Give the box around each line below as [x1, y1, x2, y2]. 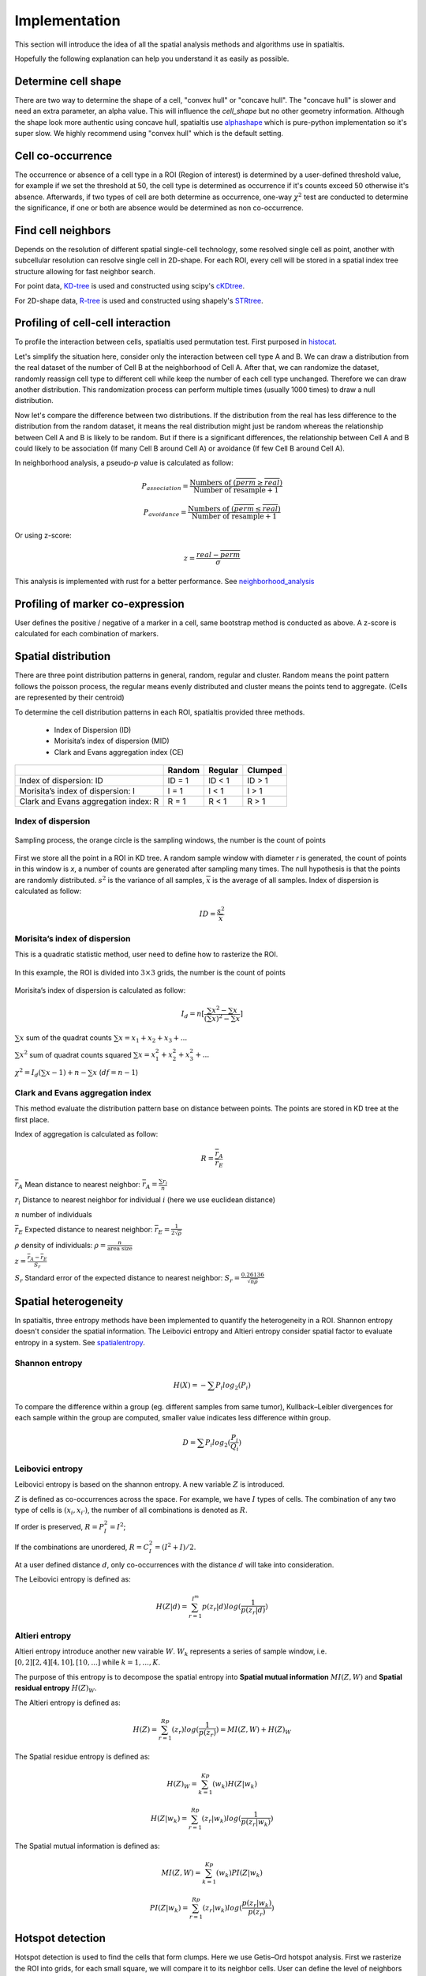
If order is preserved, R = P [14, 1522, 104, 1532]
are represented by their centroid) [14, 692, 125, 703]
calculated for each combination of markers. [14, 629, 159, 639]
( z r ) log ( [171, 1725, 200, 1736]
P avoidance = [143, 507, 187, 519]
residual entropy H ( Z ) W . [14, 1684, 97, 1695]
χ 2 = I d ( [14, 1067, 42, 1079]
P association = [141, 481, 189, 492]
